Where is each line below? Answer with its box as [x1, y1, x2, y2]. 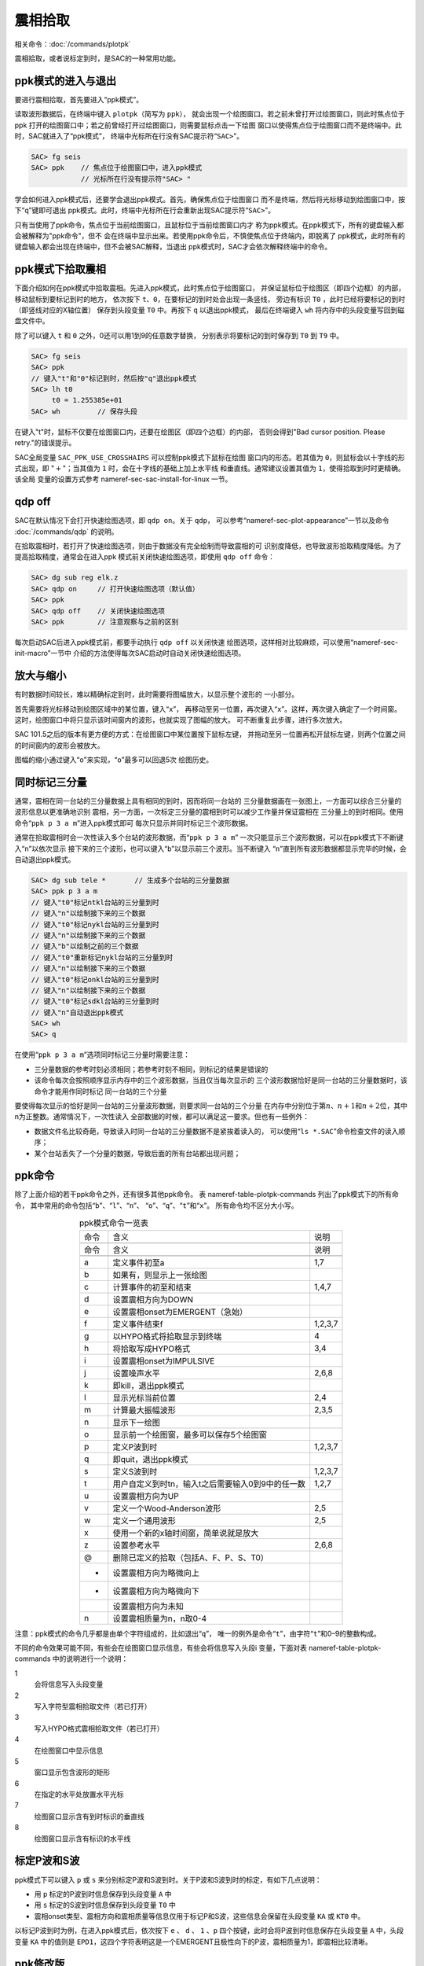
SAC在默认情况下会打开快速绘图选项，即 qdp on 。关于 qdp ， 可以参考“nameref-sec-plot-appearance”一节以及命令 [14, 516, 389, 525]
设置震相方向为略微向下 [112, 1585, 200, 1596]
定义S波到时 [112, 1466, 158, 1477]
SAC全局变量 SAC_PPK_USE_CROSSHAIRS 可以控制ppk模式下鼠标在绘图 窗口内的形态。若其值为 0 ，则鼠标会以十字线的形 [14, 452, 405, 462]
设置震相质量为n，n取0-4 [112, 1613, 207, 1624]
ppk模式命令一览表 [79, 1217, 149, 1228]
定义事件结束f [112, 1318, 163, 1329]
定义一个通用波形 [112, 1515, 177, 1526]
